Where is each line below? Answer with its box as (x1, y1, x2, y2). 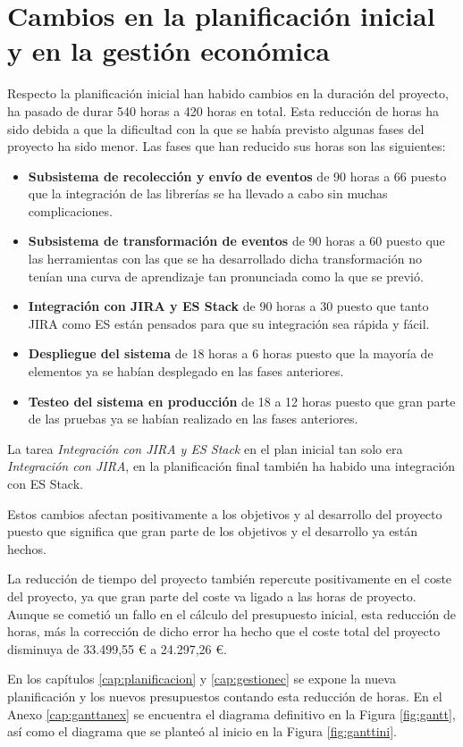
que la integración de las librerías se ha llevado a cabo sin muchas (28, 184, 388, 203)
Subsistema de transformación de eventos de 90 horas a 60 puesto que (28, 231, 445, 250)
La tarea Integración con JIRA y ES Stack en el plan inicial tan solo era (7, 439, 403, 457)
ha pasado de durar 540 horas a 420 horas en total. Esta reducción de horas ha (7, 101, 440, 120)
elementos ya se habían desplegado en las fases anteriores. (28, 362, 344, 381)
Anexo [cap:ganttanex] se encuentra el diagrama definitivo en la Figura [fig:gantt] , (7, 704, 456, 723)
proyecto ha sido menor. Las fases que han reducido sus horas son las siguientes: (7, 137, 446, 155)
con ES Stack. (7, 474, 83, 492)
